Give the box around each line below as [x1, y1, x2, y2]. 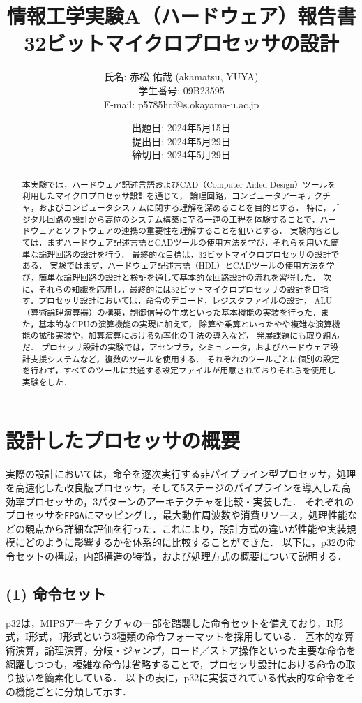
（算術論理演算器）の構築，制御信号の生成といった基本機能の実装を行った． [22, 306, 321, 318]
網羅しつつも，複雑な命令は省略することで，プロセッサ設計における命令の [6, 656, 346, 671]
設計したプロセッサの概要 [6, 426, 241, 454]
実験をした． [22, 376, 73, 387]
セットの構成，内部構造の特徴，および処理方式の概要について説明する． [15, 549, 347, 563]
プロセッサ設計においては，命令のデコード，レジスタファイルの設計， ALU [38, 295, 332, 306]
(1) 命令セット [6, 583, 106, 605]
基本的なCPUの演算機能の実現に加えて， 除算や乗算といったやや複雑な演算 [38, 318, 332, 330]
